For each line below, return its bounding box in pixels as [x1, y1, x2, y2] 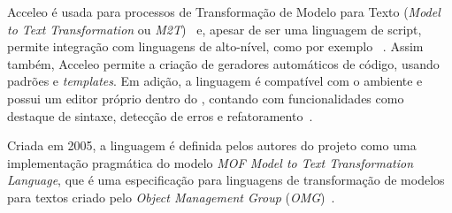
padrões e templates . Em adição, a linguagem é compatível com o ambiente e [7, 72, 423, 90]
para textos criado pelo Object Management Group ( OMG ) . [7, 187, 335, 206]
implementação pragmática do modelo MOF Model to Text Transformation [7, 153, 414, 171]
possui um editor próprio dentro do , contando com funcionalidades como [7, 88, 404, 107]
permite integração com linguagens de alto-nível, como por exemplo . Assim [7, 37, 424, 56]
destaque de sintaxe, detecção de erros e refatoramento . [7, 106, 313, 125]
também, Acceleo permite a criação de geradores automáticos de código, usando [7, 54, 440, 72]
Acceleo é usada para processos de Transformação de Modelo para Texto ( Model [7, 3, 441, 20]
